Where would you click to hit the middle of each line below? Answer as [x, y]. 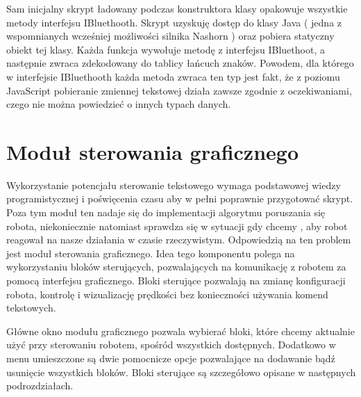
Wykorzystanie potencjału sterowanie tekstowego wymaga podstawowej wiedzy [174, 185]
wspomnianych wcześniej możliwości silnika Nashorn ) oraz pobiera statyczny [170, 36]
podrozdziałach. [40, 386]
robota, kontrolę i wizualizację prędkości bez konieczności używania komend [167, 294]
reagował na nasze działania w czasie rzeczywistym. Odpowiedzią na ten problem [179, 240]
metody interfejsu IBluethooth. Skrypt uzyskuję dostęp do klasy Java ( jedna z [174, 22]
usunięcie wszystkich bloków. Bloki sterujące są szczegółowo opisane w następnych [181, 372]
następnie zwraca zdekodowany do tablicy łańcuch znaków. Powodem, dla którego [180, 63]
